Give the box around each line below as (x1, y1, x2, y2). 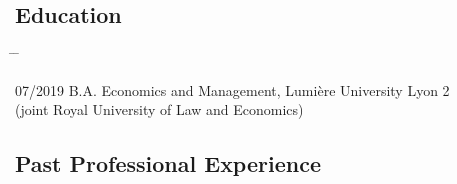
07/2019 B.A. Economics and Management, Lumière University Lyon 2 (15, 79, 450, 100)
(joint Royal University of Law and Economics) (15, 99, 304, 120)
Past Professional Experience (15, 148, 321, 179)
